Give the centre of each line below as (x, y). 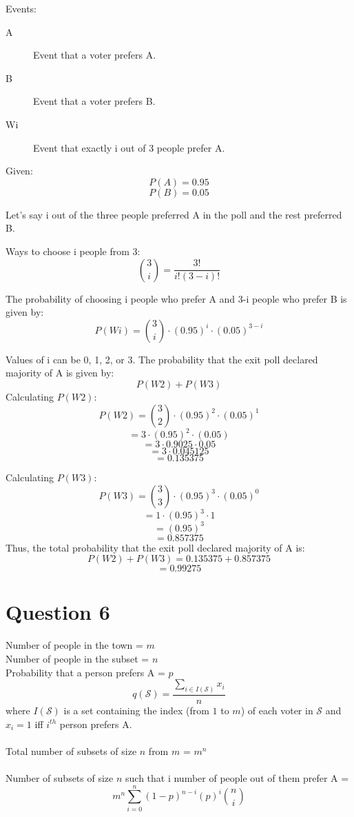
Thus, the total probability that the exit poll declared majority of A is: (155, 547)
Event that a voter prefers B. (94, 101)
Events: (21, 8)
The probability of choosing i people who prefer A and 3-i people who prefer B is (176, 298)
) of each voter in (277, 710)
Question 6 (58, 612)
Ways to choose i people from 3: (73, 251)
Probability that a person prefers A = (85, 672)
